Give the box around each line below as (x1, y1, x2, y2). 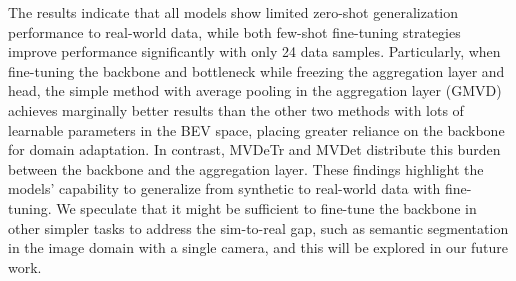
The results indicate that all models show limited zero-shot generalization (8, 2, 459, 22)
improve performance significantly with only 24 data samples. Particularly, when (8, 41, 501, 62)
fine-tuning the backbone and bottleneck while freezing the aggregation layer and (8, 60, 505, 81)
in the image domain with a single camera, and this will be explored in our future (8, 237, 509, 258)
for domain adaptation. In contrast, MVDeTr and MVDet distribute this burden (8, 139, 501, 160)
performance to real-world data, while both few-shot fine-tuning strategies (8, 21, 461, 42)
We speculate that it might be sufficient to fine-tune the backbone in (56, 197, 477, 218)
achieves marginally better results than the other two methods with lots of (8, 99, 464, 120)
